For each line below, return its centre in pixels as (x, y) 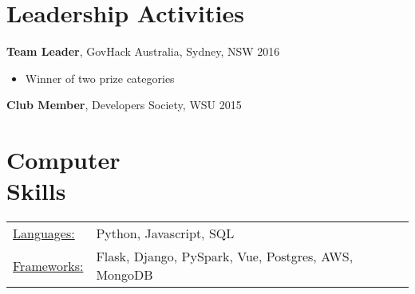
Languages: (44, 233)
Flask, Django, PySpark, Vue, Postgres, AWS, (225, 257)
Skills (36, 191)
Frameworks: (48, 265)
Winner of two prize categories (100, 78)
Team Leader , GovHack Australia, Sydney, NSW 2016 (143, 51)
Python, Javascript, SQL (165, 233)
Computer (63, 160)
